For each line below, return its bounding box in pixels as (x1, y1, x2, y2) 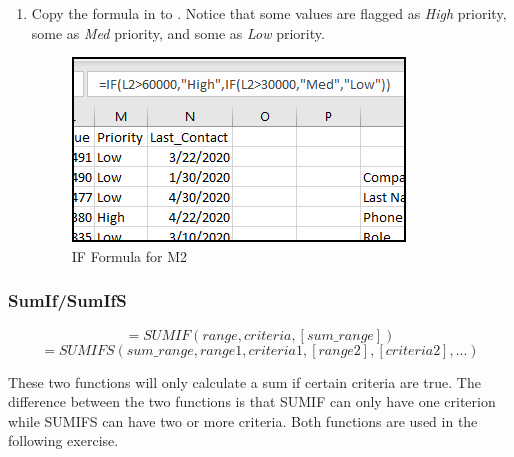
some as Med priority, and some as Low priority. (31, 22, 325, 43)
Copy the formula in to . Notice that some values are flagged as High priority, (31, 3, 507, 23)
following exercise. (8, 430, 119, 451)
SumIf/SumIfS (8, 288, 127, 313)
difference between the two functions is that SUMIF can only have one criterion (8, 391, 496, 412)
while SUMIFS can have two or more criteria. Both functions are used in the (8, 410, 478, 431)
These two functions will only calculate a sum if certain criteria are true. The (8, 371, 481, 392)
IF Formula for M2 (71, 245, 188, 266)
